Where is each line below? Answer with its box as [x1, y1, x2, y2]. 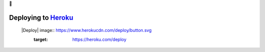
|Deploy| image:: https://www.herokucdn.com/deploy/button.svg [21, 27, 152, 33]
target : [33, 36, 48, 42]
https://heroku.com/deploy [72, 36, 127, 42]
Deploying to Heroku [9, 13, 74, 22]
